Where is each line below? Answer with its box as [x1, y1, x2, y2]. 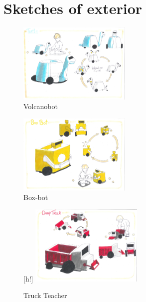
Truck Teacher [23, 290, 67, 300]
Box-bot [23, 192, 48, 202]
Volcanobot [23, 101, 58, 111]
